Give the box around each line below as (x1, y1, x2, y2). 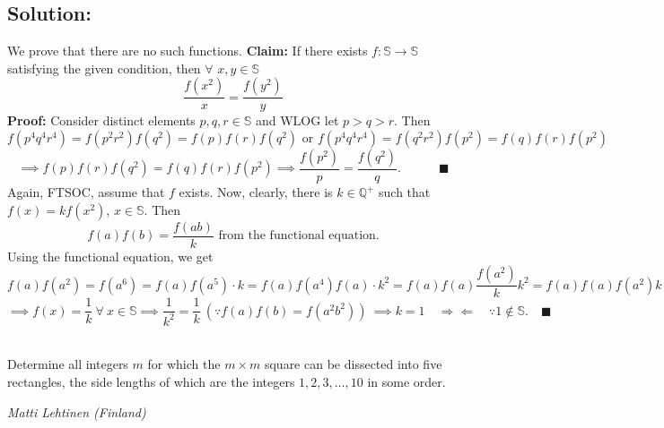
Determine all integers (7, 355, 128, 373)
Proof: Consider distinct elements (7, 111, 196, 130)
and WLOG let (255, 111, 339, 130)
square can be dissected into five (264, 355, 442, 373)
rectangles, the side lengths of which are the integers (7, 372, 295, 390)
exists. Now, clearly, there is (179, 183, 333, 201)
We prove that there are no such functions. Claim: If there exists (7, 41, 368, 60)
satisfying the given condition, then (7, 58, 201, 77)
